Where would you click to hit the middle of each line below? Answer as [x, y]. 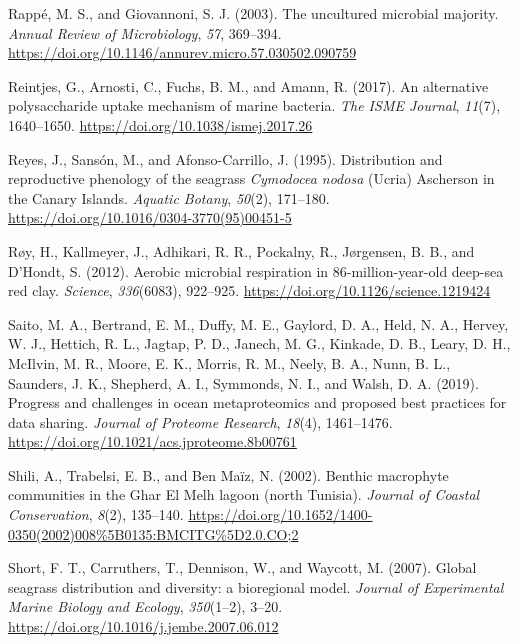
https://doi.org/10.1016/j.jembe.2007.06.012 [143, 626]
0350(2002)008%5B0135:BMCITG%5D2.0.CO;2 [153, 533]
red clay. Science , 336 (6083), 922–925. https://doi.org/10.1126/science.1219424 [249, 290]
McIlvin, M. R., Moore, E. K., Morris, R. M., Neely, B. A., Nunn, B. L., [229, 362]
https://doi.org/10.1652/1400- [280, 514]
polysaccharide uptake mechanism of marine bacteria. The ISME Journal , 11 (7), [254, 105]
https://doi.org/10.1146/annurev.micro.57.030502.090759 [182, 52]
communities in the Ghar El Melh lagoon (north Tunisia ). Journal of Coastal [244, 494]
